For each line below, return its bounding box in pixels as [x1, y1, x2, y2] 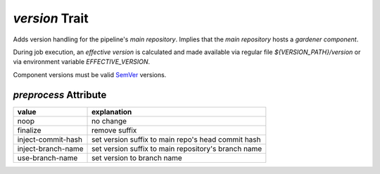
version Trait [13, 11, 89, 26]
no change [91, 116, 127, 126]
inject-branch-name [17, 144, 84, 154]
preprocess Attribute [13, 88, 107, 101]
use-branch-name [17, 153, 78, 163]
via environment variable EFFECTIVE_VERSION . [13, 58, 151, 66]
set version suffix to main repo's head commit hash [91, 134, 261, 144]
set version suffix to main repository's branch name [91, 144, 262, 154]
